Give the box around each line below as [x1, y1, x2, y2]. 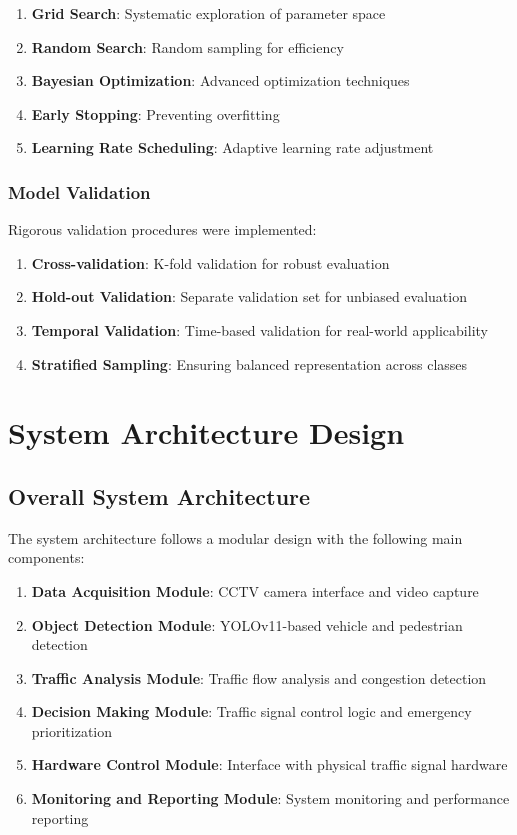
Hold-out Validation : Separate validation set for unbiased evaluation [31, 286, 467, 307]
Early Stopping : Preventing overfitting [31, 103, 280, 124]
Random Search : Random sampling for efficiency [31, 36, 344, 57]
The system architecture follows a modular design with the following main [8, 527, 463, 548]
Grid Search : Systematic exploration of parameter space [31, 3, 386, 23]
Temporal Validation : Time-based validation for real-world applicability [31, 319, 488, 340]
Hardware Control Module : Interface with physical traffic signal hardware [31, 754, 508, 775]
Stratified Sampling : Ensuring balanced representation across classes [31, 353, 468, 374]
